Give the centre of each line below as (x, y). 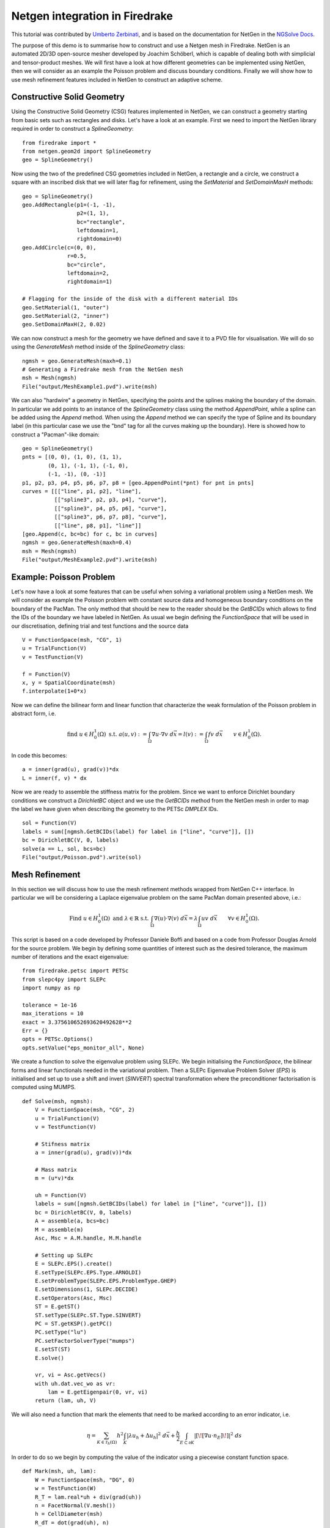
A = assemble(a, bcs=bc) (72, 1221)
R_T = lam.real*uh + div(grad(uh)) (88, 1497)
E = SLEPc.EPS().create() (74, 1264)
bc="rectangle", (101, 222)
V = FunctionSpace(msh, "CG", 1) (72, 640)
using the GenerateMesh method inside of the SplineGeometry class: (98, 347)
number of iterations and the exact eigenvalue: (70, 957)
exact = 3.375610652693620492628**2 (77, 1022)
